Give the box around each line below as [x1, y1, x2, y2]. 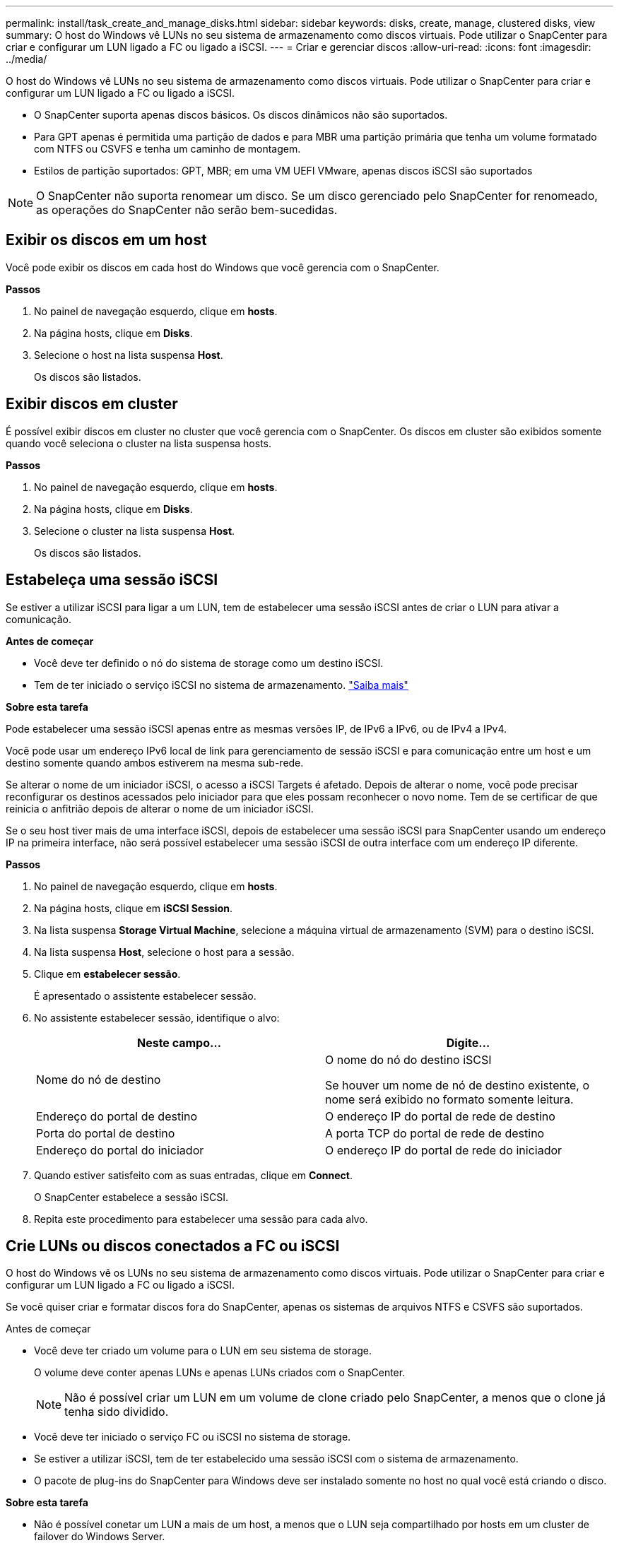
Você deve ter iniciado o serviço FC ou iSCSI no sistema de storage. [34, 1431, 351, 1443]
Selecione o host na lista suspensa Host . [34, 348, 223, 361]
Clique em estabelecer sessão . [34, 967, 181, 980]
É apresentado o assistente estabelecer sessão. [34, 989, 257, 1002]
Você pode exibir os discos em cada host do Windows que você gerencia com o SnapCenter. [6, 261, 440, 273]
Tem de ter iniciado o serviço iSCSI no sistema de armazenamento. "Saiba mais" [34, 678, 408, 691]
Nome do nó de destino [36, 1072, 161, 1087]
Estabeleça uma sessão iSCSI [6, 571, 218, 589]
